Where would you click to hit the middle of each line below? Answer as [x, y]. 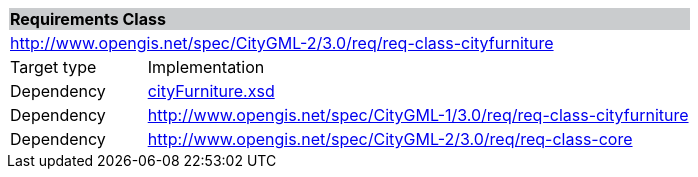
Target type [53, 67]
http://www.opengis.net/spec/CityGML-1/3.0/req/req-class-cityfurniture [418, 115]
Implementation [206, 67]
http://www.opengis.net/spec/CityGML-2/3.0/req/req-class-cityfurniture [282, 43]
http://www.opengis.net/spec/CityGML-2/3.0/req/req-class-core [390, 139]
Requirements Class [88, 19]
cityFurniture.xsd [211, 91]
